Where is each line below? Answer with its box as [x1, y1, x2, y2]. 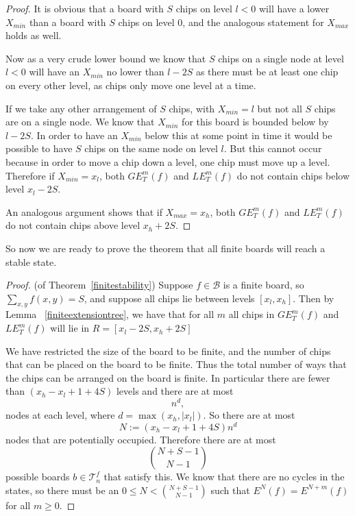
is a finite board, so [223, 278, 304, 292]
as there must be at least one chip [195, 64, 339, 79]
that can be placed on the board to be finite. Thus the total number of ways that [5, 357, 347, 371]
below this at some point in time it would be [145, 127, 332, 142]
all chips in [228, 307, 275, 321]
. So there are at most [203, 408, 295, 422]
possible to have [5, 141, 73, 156]
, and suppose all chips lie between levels [84, 291, 255, 305]
